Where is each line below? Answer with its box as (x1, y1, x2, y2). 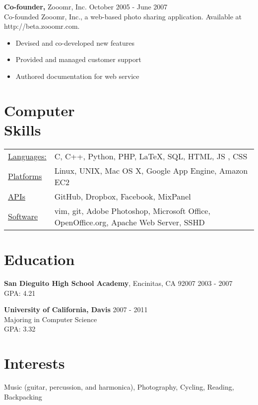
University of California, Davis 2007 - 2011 (4, 304, 148, 315)
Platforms (8, 170, 42, 182)
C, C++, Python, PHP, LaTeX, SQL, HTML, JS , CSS (54, 150, 248, 162)
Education (4, 249, 75, 270)
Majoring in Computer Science (4, 314, 97, 324)
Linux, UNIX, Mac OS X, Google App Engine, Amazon (54, 164, 248, 176)
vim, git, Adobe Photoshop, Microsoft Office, (54, 204, 210, 216)
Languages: (8, 150, 47, 162)
